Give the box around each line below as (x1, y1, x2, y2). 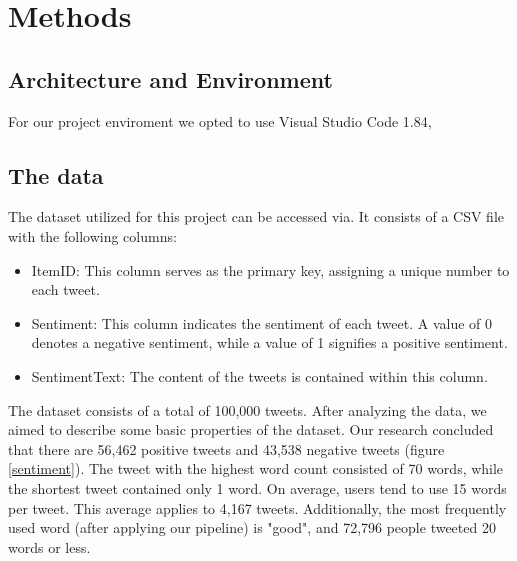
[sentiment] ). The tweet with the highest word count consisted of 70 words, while (8, 458, 504, 479)
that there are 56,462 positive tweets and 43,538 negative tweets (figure (8, 438, 445, 459)
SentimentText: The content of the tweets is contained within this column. (31, 365, 488, 386)
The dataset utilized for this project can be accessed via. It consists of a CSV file (8, 206, 505, 227)
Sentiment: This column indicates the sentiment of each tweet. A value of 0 (31, 312, 493, 333)
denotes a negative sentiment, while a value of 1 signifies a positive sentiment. (31, 332, 508, 353)
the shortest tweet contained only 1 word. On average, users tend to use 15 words (8, 477, 507, 498)
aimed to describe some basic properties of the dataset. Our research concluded (8, 419, 494, 440)
